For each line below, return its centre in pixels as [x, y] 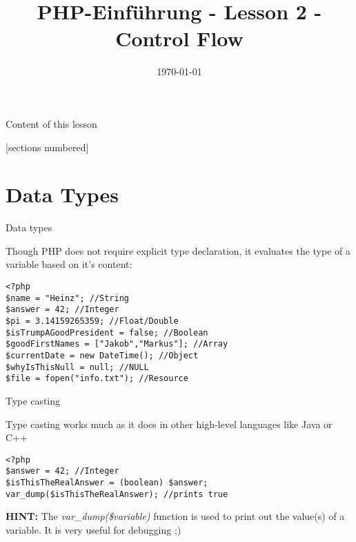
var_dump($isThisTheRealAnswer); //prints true [117, 494]
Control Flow [179, 38]
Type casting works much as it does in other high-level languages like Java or [169, 424]
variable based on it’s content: [69, 264]
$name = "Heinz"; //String [67, 298]
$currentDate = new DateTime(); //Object [102, 355]
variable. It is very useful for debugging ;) [93, 529]
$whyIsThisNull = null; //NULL [77, 367]
